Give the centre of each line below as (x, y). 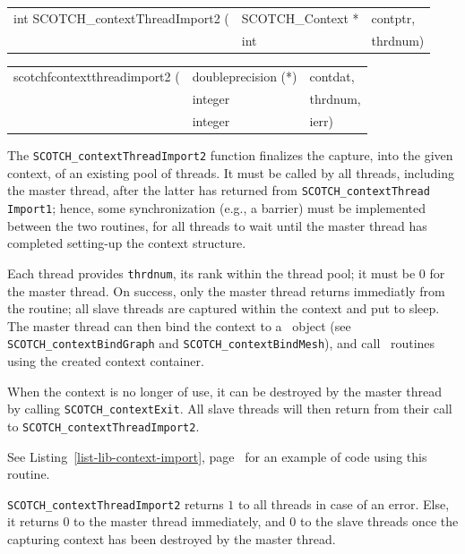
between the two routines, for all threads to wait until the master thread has (217, 225)
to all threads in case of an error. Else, (344, 503)
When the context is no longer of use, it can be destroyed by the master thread (224, 391)
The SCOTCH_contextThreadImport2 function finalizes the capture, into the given (230, 155)
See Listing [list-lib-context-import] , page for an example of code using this (217, 456)
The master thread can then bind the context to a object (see (179, 325)
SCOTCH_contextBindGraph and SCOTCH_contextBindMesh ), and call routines (221, 343)
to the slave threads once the (379, 521)
